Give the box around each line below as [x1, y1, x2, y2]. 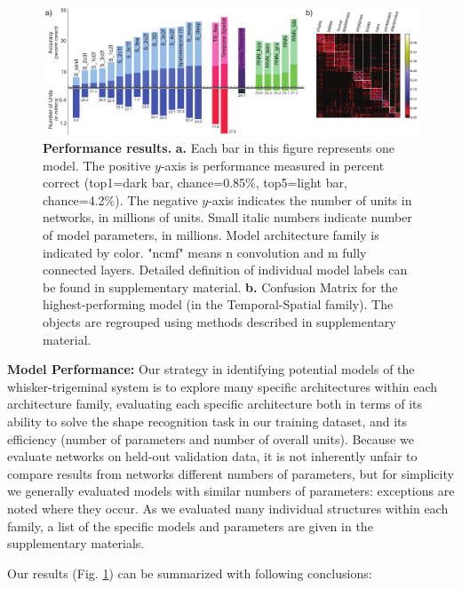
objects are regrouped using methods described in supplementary [43, 313, 396, 331]
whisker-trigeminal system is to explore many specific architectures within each [7, 377, 437, 395]
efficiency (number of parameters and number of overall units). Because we [7, 429, 414, 448]
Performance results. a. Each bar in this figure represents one [43, 139, 395, 157]
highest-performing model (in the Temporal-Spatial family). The [43, 295, 394, 314]
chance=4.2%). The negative [43, 190, 198, 209]
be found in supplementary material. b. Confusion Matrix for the [43, 277, 398, 296]
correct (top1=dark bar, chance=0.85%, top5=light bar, [43, 173, 347, 192]
